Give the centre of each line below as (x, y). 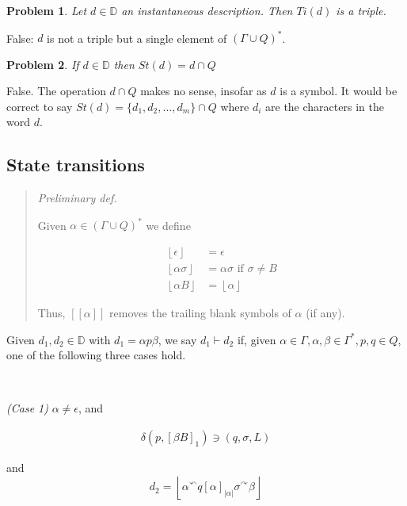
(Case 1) (27, 408)
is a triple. (361, 10)
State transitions (76, 165)
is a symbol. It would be (339, 91)
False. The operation (56, 91)
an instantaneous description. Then (207, 10)
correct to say (40, 106)
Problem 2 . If (43, 64)
